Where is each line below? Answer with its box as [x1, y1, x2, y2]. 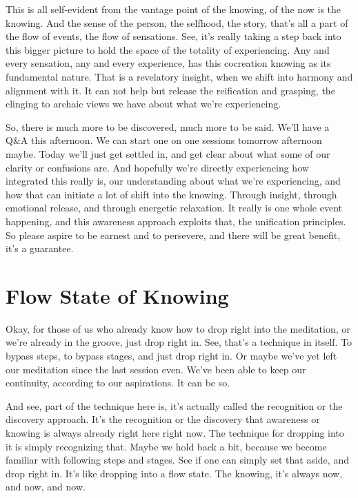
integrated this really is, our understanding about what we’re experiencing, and [6, 174, 341, 188]
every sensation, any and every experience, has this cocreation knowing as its [6, 56, 331, 70]
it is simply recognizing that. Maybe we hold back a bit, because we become [6, 439, 327, 453]
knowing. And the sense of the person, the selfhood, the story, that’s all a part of [6, 15, 348, 30]
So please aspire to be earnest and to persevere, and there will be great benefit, [6, 227, 341, 242]
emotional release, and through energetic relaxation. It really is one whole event [6, 200, 342, 215]
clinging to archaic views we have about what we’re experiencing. [6, 96, 281, 111]
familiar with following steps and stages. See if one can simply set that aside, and [6, 453, 349, 467]
